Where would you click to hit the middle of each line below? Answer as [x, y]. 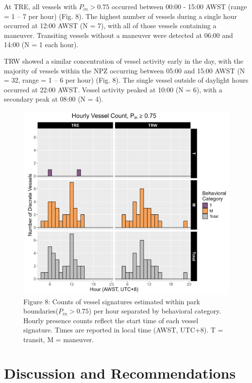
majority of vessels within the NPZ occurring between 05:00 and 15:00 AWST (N [125, 70]
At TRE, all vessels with [40, 6]
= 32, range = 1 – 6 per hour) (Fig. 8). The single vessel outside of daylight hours [126, 80]
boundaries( [41, 311]
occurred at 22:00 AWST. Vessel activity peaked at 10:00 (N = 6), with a [113, 89]
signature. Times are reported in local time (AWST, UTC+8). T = [123, 330]
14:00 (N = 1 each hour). [41, 44]
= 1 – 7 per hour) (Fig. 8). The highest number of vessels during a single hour [120, 16]
